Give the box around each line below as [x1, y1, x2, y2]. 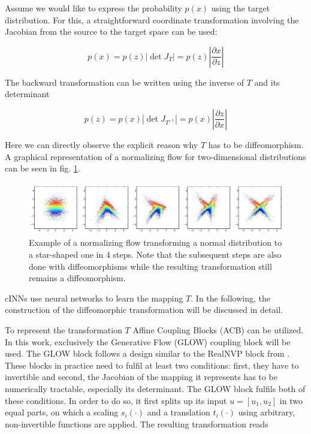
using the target [211, 2, 270, 14]
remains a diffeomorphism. [29, 272, 126, 284]
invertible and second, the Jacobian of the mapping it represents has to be [5, 370, 277, 383]
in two [279, 394, 303, 406]
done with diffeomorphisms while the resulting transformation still [29, 260, 272, 272]
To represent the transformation [5, 324, 122, 336]
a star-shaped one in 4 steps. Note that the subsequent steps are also [29, 248, 282, 261]
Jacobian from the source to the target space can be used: [5, 25, 218, 38]
